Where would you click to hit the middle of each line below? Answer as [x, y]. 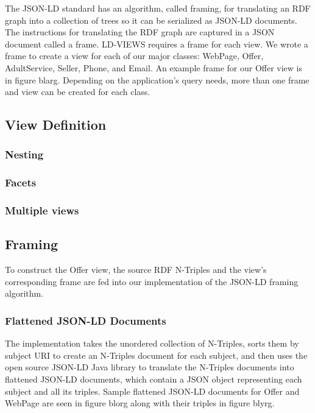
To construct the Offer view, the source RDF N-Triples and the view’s [136, 270]
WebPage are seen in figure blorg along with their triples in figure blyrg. [140, 403]
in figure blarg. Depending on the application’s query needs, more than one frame [157, 79]
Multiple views [42, 210]
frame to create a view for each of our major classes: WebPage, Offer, [134, 56]
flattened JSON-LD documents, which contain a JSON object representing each [154, 379]
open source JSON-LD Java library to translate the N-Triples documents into [150, 367]
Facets [21, 182]
